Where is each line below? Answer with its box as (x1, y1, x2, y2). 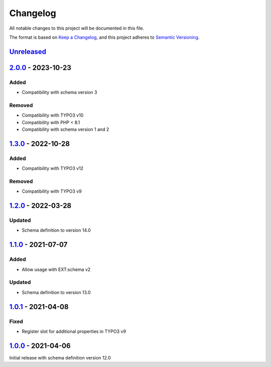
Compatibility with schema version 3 (22, 89, 97, 96)
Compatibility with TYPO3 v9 (22, 189, 82, 195)
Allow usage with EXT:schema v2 (22, 266, 91, 272)
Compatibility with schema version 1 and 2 (22, 126, 109, 133)
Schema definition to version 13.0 (22, 289, 91, 295)
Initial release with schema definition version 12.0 (9, 354, 111, 360)
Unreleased (9, 47, 47, 56)
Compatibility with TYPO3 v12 (22, 165, 84, 171)
